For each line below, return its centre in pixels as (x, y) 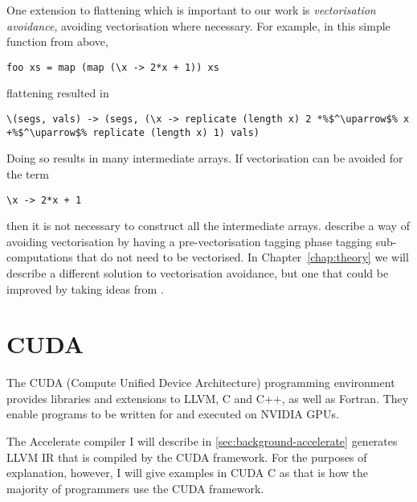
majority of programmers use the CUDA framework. (135, 488)
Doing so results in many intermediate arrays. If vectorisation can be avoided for (205, 158)
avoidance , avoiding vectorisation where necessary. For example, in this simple (198, 25)
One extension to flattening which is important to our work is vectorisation (191, 10)
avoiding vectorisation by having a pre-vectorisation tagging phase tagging (189, 241)
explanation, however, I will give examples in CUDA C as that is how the (187, 473)
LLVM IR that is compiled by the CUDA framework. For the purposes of (187, 457)
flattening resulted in (58, 93)
